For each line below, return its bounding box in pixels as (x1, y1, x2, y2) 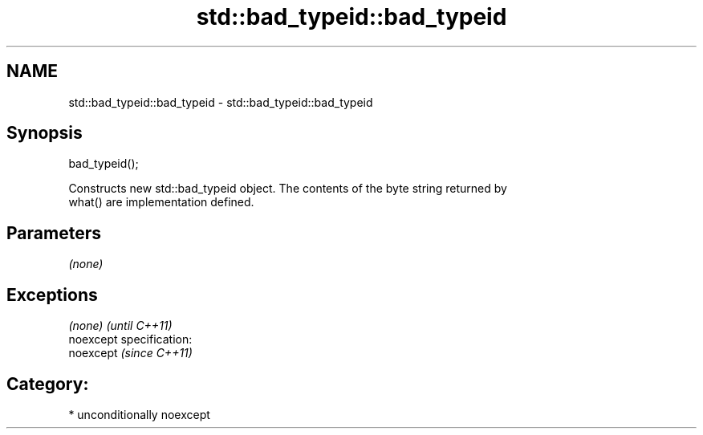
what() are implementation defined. (68, 195, 254, 209)
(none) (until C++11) (68, 319, 173, 333)
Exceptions (6, 284, 98, 305)
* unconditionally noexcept (68, 407, 210, 421)
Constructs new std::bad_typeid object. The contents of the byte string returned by (68, 181, 507, 196)
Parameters (6, 222, 101, 243)
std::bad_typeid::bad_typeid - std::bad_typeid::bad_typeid (68, 95, 373, 109)
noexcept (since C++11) (68, 346, 193, 360)
